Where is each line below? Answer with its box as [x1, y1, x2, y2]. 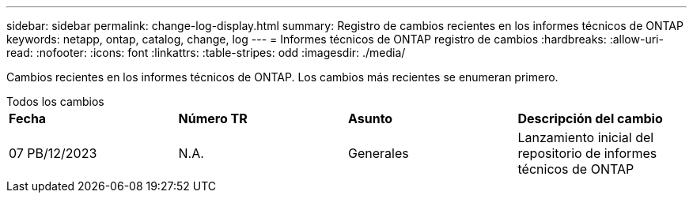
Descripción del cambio [517, 111, 663, 126]
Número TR [178, 111, 248, 126]
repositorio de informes [517, 145, 657, 161]
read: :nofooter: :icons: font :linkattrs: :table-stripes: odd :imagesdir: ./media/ [6, 46, 406, 59]
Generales [348, 145, 409, 161]
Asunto [348, 111, 393, 126]
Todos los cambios [6, 95, 104, 108]
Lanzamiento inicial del [517, 130, 654, 145]
